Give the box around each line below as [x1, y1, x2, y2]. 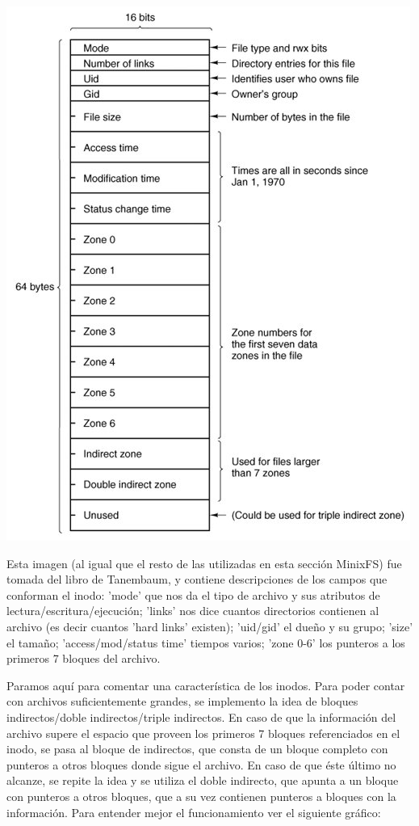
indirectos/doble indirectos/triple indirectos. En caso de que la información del [6, 708, 396, 725]
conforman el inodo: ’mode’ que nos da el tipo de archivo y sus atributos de [6, 586, 380, 603]
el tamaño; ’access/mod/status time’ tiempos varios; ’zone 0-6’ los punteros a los [6, 634, 405, 651]
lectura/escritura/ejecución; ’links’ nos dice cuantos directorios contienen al [6, 602, 379, 619]
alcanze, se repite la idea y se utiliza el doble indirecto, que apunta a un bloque [6, 772, 399, 789]
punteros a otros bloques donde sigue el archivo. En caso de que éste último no [6, 756, 396, 773]
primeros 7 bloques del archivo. [6, 650, 161, 667]
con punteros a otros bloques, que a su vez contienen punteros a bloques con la [6, 787, 396, 804]
